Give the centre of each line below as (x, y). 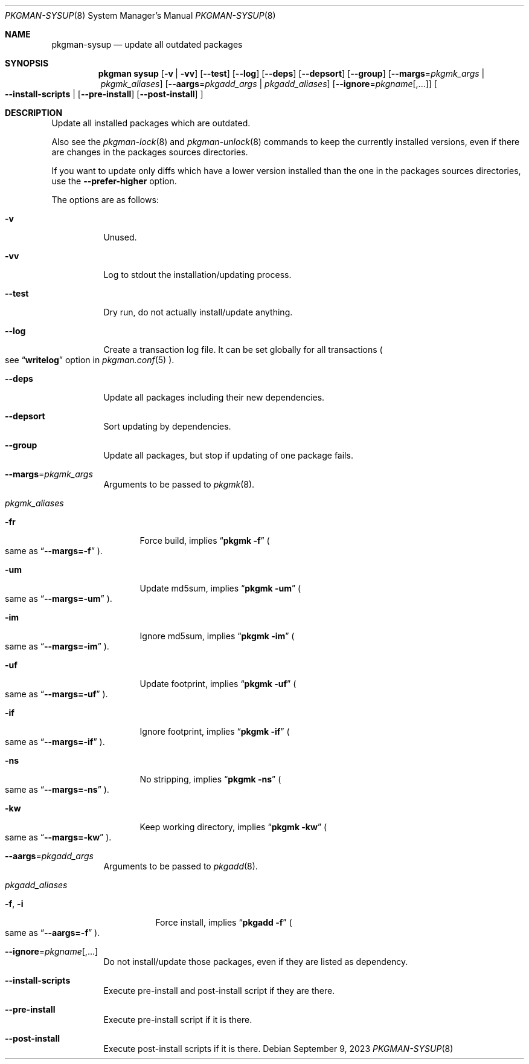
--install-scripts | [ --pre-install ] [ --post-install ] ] (104, 94)
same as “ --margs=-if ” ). (55, 742)
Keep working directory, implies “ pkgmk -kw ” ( (233, 827)
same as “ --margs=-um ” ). (59, 598)
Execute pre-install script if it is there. (178, 1020)
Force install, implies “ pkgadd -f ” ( (224, 922)
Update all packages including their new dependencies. (214, 397)
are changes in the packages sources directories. (150, 152)
